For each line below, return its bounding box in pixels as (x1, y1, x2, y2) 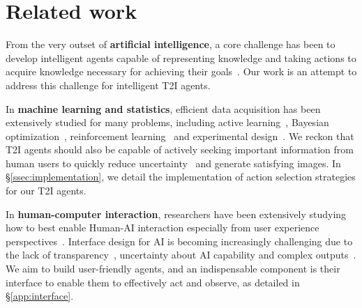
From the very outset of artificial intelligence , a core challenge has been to (6, 37, 335, 52)
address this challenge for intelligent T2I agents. (6, 77, 211, 92)
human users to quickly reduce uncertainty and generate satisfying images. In (6, 155, 341, 170)
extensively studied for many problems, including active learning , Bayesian (6, 115, 329, 130)
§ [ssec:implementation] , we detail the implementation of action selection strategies (6, 169, 356, 184)
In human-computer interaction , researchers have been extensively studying (6, 206, 347, 221)
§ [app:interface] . (6, 288, 74, 303)
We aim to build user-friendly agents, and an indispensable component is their (6, 261, 340, 276)
